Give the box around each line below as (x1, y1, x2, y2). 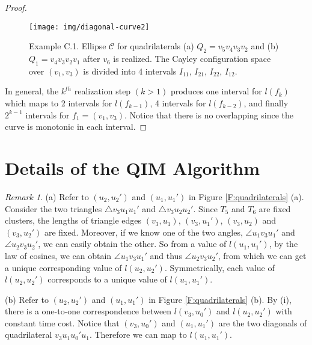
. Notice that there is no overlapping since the (124, 108, 293, 121)
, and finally (243, 97, 289, 109)
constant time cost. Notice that (5, 316, 120, 329)
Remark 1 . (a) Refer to (5, 190, 89, 203)
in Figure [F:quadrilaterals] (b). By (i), (148, 293, 292, 305)
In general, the (5, 85, 59, 97)
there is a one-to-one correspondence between (5, 305, 172, 317)
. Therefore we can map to (89, 328, 187, 341)
